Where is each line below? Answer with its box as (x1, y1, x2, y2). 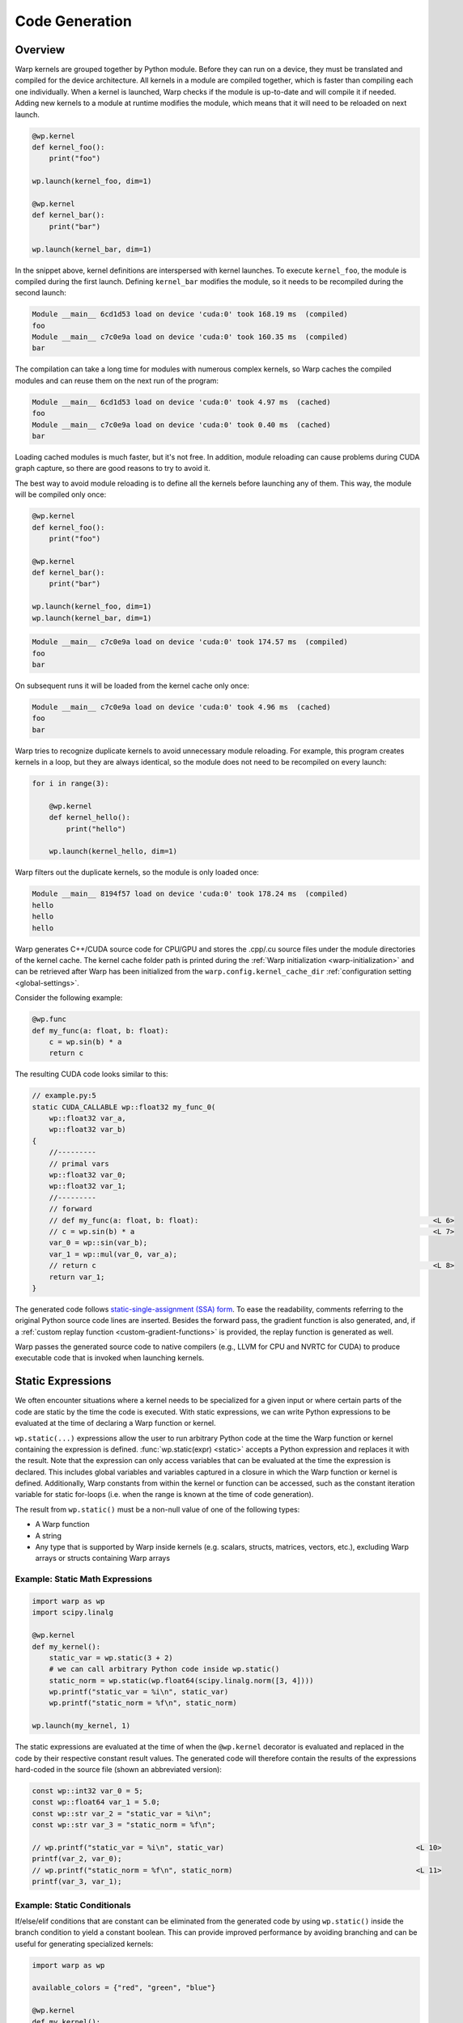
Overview (15, 43, 66, 57)
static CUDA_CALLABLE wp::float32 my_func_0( (32, 1102, 216, 1112)
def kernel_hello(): (49, 813, 131, 822)
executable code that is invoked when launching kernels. (15, 1353, 205, 1363)
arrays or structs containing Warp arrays (35, 1554, 170, 1563)
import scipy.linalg (32, 1608, 113, 1618)
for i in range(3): (32, 779, 109, 788)
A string (35, 1530, 62, 1541)
